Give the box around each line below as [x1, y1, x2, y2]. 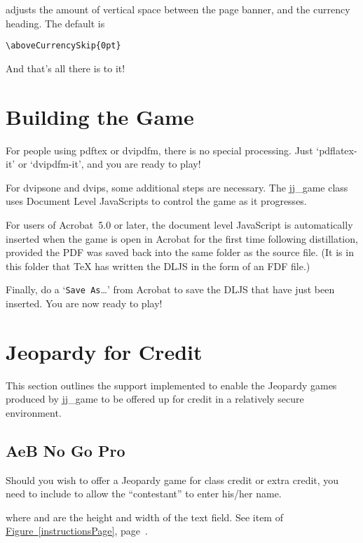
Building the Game [6, 102, 194, 130]
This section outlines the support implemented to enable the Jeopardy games [6, 377, 337, 392]
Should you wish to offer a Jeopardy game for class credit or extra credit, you [6, 472, 339, 487]
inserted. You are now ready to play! [6, 295, 163, 310]
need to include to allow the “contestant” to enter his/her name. [6, 486, 282, 501]
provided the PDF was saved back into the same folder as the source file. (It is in [6, 245, 354, 260]
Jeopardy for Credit [6, 337, 203, 366]
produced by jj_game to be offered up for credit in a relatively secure [6, 391, 304, 406]
